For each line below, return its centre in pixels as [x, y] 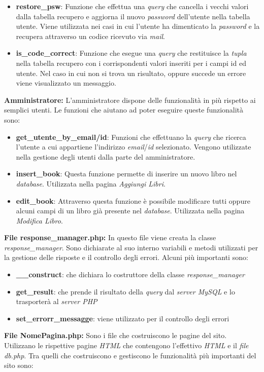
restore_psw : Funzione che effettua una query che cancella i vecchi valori [132, 6]
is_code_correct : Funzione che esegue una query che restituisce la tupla [131, 53]
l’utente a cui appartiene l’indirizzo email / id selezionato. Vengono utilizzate [134, 147]
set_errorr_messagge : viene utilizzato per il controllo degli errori [123, 318]
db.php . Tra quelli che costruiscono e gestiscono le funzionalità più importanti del [130, 355]
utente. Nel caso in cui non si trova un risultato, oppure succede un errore [131, 73]
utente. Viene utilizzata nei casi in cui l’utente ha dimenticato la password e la [138, 26]
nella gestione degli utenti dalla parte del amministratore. [106, 156]
